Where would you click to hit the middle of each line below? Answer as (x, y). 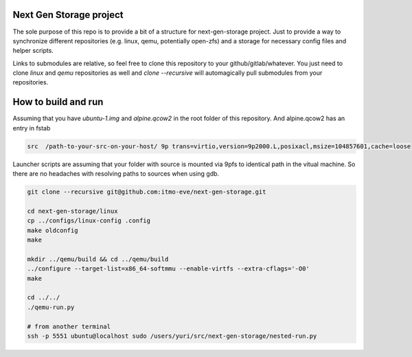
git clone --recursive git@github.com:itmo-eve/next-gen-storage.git (147, 192)
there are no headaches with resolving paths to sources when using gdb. (116, 174)
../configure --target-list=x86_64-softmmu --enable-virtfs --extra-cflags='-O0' (169, 269)
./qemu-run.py (51, 307)
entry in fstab (32, 128)
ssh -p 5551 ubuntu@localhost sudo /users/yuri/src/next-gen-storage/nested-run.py (172, 336)
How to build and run (58, 102)
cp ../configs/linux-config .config (89, 221)
